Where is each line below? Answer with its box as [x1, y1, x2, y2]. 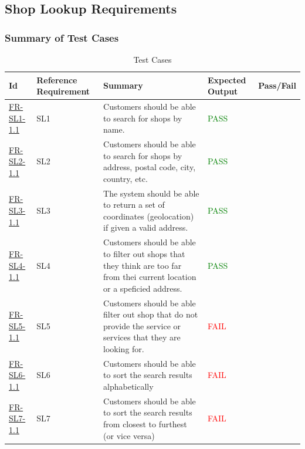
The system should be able [103, 187, 199, 199]
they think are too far [103, 259, 182, 271]
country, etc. [103, 172, 148, 184]
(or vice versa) [103, 429, 155, 441]
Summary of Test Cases [5, 30, 119, 45]
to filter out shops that [103, 247, 185, 259]
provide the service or [103, 319, 181, 332]
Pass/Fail [258, 79, 296, 92]
